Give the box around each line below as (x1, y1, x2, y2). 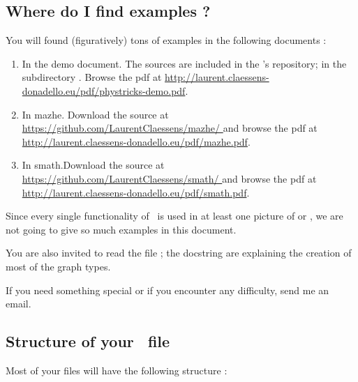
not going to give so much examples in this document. (6, 222, 237, 236)
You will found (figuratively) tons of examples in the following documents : (6, 33, 327, 47)
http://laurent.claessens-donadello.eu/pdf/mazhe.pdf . (22, 134, 251, 148)
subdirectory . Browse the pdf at (22, 70, 162, 84)
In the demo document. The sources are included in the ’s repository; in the (22, 56, 347, 70)
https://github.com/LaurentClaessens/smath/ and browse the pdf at (22, 171, 317, 185)
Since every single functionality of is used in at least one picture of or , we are (6, 208, 343, 223)
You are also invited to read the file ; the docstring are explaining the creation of (6, 245, 352, 260)
